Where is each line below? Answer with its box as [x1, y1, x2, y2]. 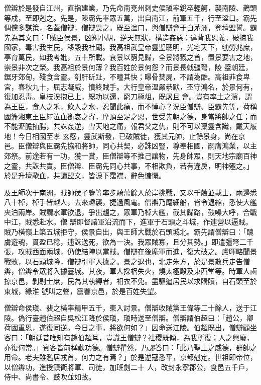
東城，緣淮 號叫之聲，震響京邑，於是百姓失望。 [4, 285, 161, 296]
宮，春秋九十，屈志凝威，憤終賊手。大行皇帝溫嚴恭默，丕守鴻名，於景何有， [4, 81, 257, 92]
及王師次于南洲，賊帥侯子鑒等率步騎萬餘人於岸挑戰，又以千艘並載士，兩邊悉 [4, 187, 257, 197]
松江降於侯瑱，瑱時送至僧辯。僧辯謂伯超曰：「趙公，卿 [74, 312, 253, 323]
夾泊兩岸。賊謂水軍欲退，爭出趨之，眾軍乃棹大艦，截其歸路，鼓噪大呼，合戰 [4, 206, 257, 217]
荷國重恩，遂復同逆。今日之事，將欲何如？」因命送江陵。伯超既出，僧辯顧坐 [4, 322, 257, 333]
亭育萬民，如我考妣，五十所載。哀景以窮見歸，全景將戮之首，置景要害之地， [4, 51, 257, 62]
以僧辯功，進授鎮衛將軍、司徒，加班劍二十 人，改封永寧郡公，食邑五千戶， [4, 361, 252, 372]
